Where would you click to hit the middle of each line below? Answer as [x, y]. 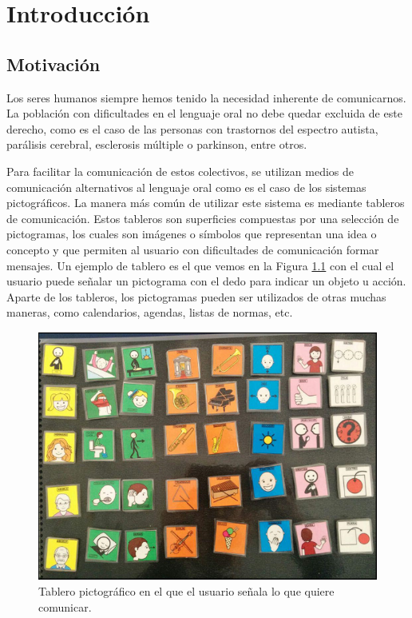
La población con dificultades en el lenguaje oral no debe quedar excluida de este [204, 113]
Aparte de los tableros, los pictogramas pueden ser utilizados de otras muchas [196, 296]
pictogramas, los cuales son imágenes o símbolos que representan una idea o [192, 234]
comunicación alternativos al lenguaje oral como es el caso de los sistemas [186, 187]
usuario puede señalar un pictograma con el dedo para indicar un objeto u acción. [206, 281]
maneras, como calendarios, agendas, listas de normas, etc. [150, 312]
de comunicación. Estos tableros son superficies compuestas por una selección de [203, 218]
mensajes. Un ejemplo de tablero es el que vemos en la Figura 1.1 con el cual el [200, 265]
